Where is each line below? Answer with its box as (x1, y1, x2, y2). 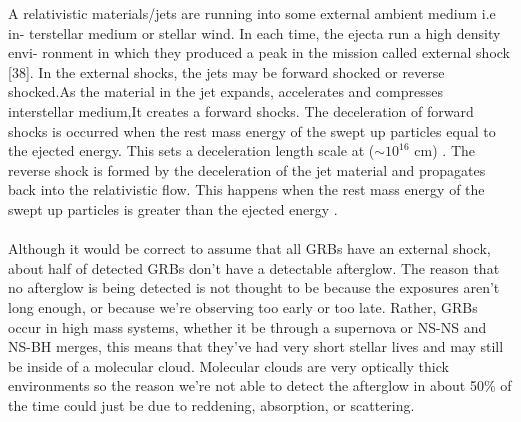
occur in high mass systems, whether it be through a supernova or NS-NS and (8, 316, 487, 337)
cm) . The (414, 140, 475, 161)
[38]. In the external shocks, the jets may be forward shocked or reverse (8, 61, 445, 82)
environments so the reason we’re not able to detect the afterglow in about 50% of (8, 375, 512, 396)
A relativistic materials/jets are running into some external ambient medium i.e (8, 3, 496, 23)
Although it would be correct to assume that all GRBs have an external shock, (8, 238, 491, 259)
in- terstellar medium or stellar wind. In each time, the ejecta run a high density (8, 22, 501, 43)
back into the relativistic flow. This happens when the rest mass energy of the (8, 179, 485, 200)
